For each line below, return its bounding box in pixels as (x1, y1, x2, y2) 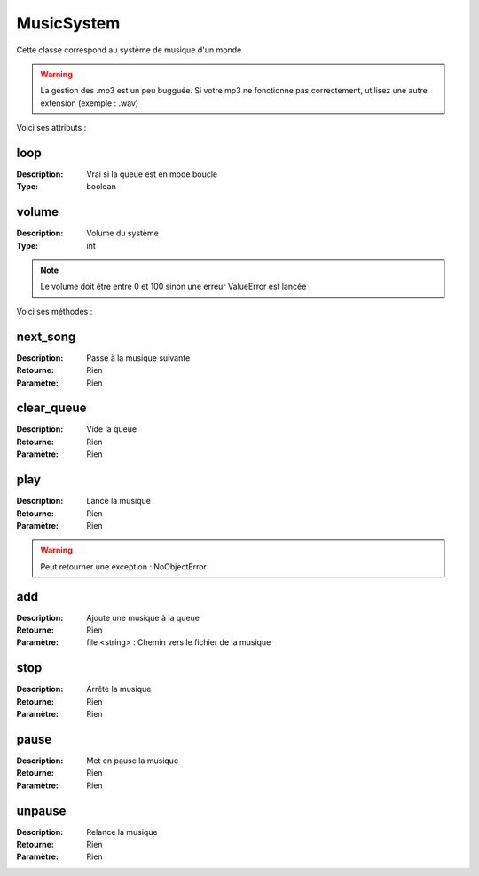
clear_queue (16, 401, 87, 416)
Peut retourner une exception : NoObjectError (40, 561, 208, 572)
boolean (86, 181, 117, 192)
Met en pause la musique (86, 755, 179, 766)
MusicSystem (16, 13, 121, 33)
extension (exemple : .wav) (40, 98, 139, 108)
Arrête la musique (86, 684, 152, 695)
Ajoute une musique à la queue (86, 612, 200, 623)
